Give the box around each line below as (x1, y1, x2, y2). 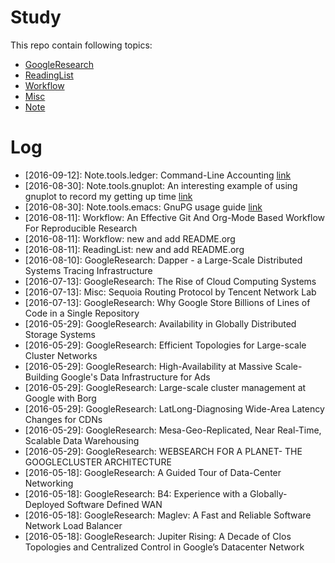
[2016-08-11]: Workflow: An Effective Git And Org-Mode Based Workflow (24, 211, 325, 223)
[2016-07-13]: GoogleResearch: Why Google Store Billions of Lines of (24, 296, 311, 308)
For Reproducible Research (24, 222, 138, 234)
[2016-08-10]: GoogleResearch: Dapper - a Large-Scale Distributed (24, 254, 303, 266)
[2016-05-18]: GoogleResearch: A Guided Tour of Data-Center (24, 466, 282, 478)
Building (24, 371, 59, 383)
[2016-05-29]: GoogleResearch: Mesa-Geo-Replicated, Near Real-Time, (24, 424, 322, 436)
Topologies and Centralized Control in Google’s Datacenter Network (24, 541, 305, 553)
